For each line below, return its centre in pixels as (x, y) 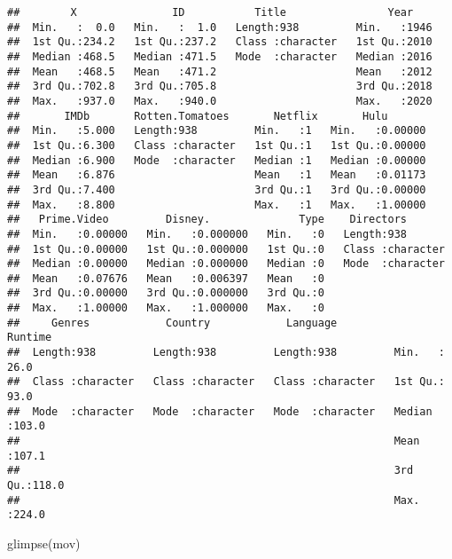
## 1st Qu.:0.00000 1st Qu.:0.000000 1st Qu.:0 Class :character (226, 249)
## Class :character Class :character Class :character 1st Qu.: (226, 382)
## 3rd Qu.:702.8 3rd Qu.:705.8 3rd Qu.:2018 (220, 87)
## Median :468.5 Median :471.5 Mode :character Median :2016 (220, 56)
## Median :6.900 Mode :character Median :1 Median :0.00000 (217, 160)
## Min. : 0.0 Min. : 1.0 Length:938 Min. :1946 (220, 27)
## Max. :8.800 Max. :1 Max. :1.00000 (217, 205)
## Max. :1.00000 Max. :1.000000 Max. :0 (166, 308)
